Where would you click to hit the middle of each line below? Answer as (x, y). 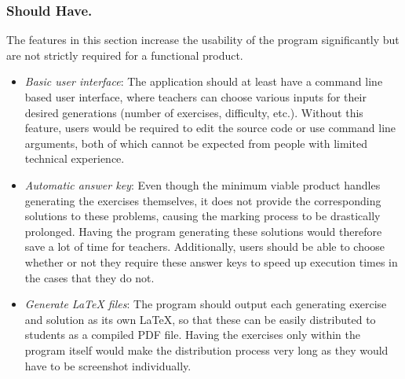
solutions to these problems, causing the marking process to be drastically (202, 216)
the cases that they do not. (89, 277)
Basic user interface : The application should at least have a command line (204, 81)
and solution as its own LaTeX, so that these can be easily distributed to (200, 319)
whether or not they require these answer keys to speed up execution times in (211, 261)
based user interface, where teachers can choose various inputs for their (195, 97)
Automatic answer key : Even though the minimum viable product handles (202, 184)
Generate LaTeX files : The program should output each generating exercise (206, 304)
